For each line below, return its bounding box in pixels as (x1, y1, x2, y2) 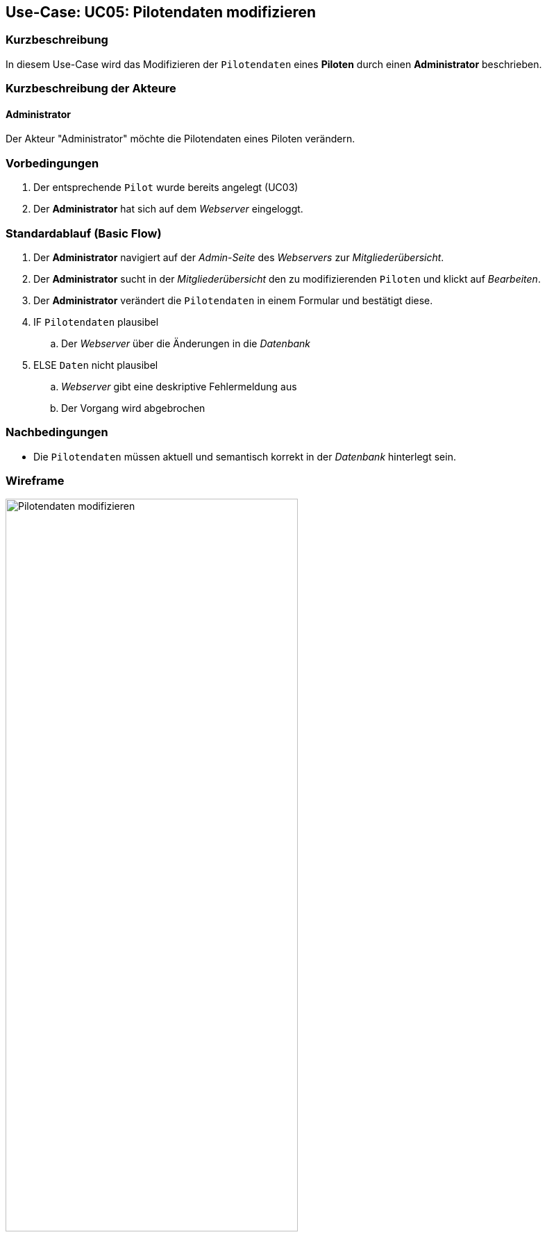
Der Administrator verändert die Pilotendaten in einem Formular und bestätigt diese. (33, 294, 433, 306)
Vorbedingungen (6, 156, 99, 170)
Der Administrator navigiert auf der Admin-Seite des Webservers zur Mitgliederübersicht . (33, 251, 444, 263)
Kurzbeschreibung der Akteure (6, 81, 176, 96)
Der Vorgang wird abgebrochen (61, 401, 205, 414)
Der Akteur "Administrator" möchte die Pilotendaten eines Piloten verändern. (6, 133, 355, 145)
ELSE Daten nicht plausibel (33, 358, 158, 371)
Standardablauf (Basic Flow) (6, 226, 162, 240)
